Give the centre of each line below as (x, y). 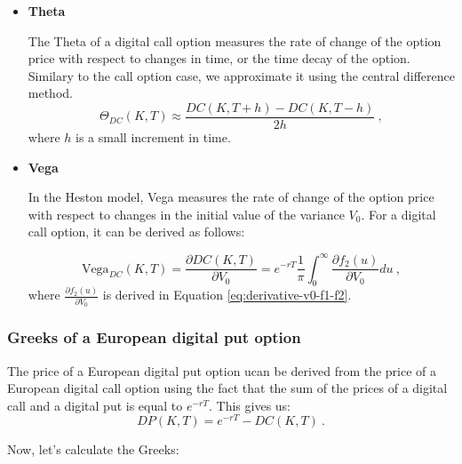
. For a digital (398, 214)
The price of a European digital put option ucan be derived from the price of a (222, 370)
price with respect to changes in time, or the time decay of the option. (219, 58)
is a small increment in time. (153, 137)
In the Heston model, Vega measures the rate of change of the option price (231, 197)
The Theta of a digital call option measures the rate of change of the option (235, 40)
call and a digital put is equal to (95, 405)
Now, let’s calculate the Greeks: (93, 449)
